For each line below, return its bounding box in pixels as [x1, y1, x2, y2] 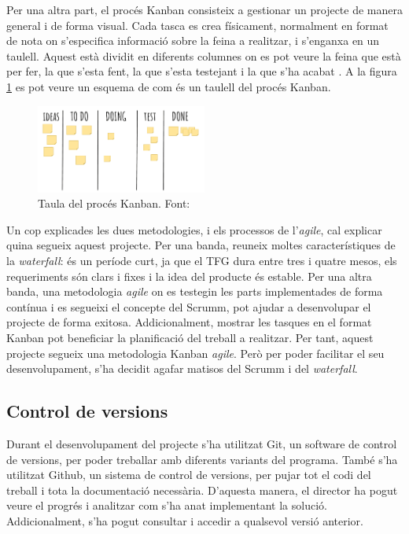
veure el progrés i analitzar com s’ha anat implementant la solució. [6, 497, 327, 514]
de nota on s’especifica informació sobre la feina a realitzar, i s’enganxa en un [6, 32, 380, 49]
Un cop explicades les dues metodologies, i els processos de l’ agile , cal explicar [6, 221, 382, 238]
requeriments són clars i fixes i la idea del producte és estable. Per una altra [6, 267, 372, 284]
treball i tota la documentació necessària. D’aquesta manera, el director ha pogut [6, 481, 398, 498]
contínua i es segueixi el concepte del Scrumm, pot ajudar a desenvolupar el [6, 298, 371, 315]
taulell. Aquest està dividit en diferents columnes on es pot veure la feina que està [6, 47, 401, 64]
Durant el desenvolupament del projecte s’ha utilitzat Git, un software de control [6, 435, 397, 451]
